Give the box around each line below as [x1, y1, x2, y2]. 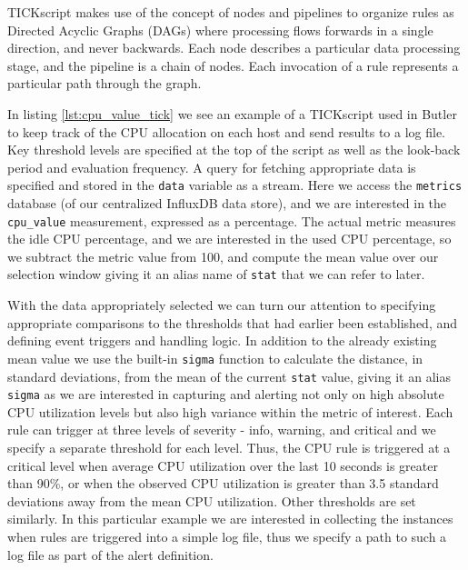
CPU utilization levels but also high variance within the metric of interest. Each [7, 402, 453, 421]
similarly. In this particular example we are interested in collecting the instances [7, 509, 453, 528]
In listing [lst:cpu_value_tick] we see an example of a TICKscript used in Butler [7, 104, 457, 123]
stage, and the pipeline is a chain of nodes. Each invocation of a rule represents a [7, 55, 459, 75]
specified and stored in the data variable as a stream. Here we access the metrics [7, 175, 463, 195]
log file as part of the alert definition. [7, 545, 214, 564]
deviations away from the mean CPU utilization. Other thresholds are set [7, 491, 416, 510]
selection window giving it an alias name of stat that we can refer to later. [7, 265, 425, 284]
